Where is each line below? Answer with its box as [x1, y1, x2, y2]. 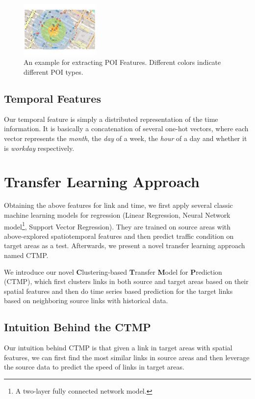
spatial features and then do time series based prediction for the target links [4, 285, 233, 296]
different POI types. [24, 67, 83, 77]
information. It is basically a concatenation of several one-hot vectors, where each [4, 123, 249, 134]
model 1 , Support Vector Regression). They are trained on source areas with [4, 220, 231, 231]
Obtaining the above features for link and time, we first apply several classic [4, 200, 233, 210]
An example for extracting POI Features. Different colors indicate [24, 57, 221, 67]
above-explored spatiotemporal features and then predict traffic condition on [4, 230, 234, 241]
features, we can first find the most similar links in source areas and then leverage [4, 352, 250, 362]
